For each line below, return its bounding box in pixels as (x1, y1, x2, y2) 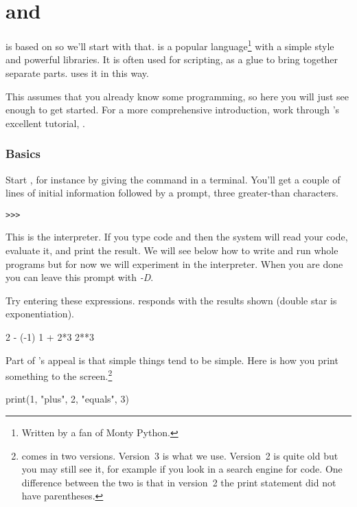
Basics (5, 145, 41, 162)
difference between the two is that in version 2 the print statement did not (21, 475, 336, 489)
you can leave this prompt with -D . (5, 270, 154, 284)
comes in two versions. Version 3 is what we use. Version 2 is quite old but (21, 448, 338, 462)
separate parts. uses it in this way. (5, 65, 149, 80)
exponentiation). (5, 306, 74, 321)
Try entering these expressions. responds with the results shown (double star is (5, 293, 337, 307)
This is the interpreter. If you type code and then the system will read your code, (5, 229, 348, 244)
